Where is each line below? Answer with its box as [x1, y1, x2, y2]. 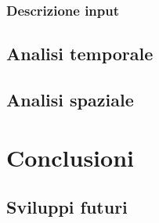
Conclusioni [6, 141, 134, 173]
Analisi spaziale [6, 88, 134, 112]
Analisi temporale [6, 41, 154, 66]
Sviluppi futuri [6, 195, 128, 219]
